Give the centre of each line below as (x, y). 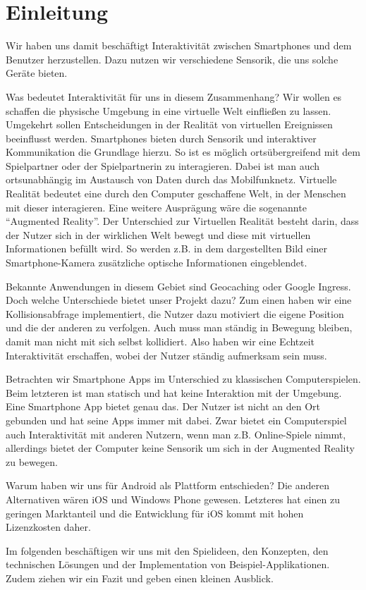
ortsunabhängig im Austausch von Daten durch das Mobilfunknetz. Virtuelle (171, 179)
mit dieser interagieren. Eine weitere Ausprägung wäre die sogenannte (156, 207)
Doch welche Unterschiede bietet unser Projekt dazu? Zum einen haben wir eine (179, 300)
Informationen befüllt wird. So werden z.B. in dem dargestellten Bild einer (167, 248)
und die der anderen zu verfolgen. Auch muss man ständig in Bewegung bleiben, (179, 327)
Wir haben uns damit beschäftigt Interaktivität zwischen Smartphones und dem (179, 45)
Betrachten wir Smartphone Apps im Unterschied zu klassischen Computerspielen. (183, 379)
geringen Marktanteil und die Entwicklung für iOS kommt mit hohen (155, 513)
